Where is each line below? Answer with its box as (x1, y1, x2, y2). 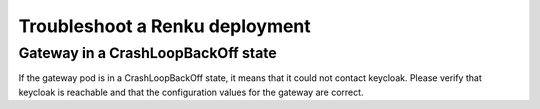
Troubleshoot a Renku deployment (18, 15, 312, 37)
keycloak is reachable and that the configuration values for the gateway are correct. (18, 86, 364, 98)
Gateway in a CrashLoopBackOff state (18, 44, 277, 62)
